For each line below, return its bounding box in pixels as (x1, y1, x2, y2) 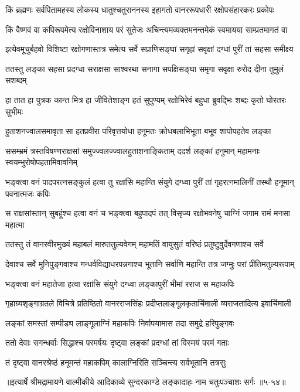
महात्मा (5, 218, 25, 230)
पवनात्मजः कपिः (5, 187, 50, 199)
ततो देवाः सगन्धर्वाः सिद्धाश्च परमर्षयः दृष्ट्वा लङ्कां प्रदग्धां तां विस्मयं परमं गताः (5, 336, 229, 349)
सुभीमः (5, 105, 23, 117)
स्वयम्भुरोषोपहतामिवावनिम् (5, 156, 77, 168)
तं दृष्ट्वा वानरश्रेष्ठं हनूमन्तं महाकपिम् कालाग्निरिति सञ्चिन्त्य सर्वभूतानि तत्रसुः (5, 356, 227, 368)
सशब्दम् (5, 74, 27, 86)
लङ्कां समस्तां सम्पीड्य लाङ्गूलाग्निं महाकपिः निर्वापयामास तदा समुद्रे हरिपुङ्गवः (5, 316, 234, 329)
